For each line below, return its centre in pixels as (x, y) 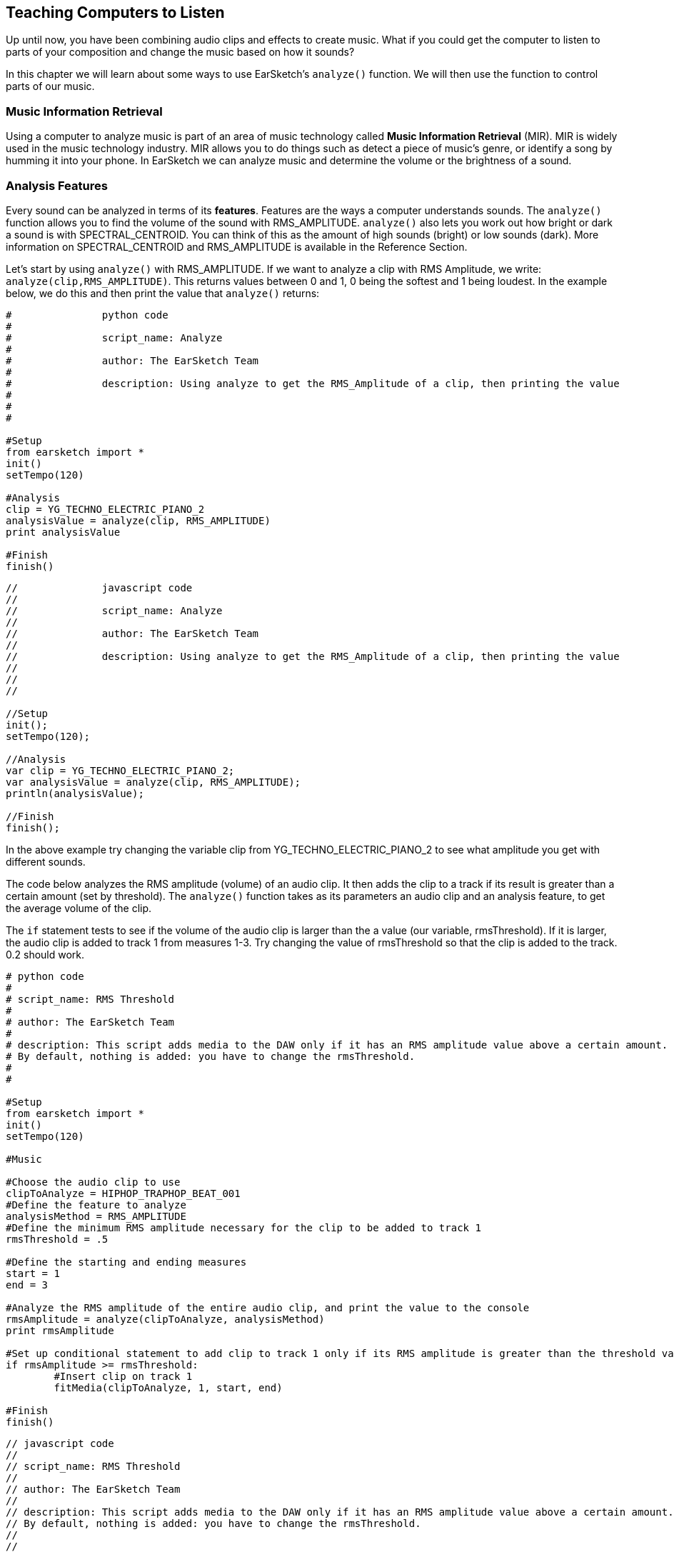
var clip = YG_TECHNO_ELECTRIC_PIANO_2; (120, 770)
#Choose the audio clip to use (93, 1182)
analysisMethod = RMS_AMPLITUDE (96, 1216)
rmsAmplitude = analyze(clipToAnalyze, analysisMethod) (165, 1319)
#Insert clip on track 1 (123, 1376)
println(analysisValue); (75, 793)
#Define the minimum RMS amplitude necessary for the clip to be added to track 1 (243, 1227)
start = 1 (33, 1273)
